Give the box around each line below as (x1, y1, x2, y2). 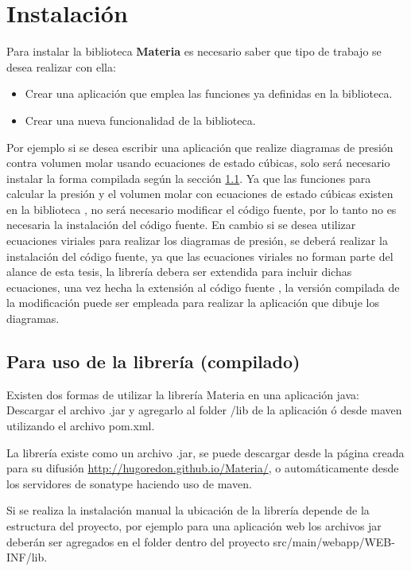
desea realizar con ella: (6, 58, 116, 75)
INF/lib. (6, 549, 48, 565)
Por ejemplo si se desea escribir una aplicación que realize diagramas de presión (6, 138, 394, 155)
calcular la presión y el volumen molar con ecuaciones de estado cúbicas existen (6, 185, 394, 202)
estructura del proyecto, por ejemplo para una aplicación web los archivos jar (6, 517, 382, 534)
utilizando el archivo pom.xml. (6, 418, 155, 434)
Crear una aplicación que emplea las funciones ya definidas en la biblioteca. (25, 85, 393, 102)
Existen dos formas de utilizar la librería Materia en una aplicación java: (6, 386, 359, 402)
